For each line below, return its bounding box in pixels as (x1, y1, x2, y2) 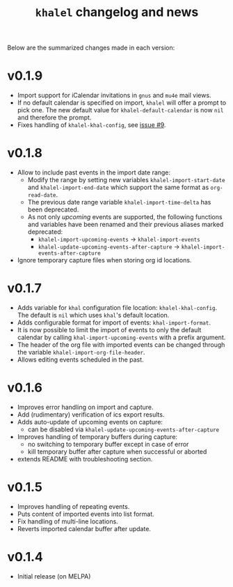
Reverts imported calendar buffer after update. (17, 524, 152, 533)
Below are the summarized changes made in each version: (7, 43, 175, 52)
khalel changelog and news (35, 4, 199, 20)
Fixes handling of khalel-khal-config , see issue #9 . (17, 121, 166, 129)
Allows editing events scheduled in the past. (17, 355, 144, 364)
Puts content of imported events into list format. (17, 510, 154, 518)
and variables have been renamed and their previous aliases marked (27, 221, 224, 229)
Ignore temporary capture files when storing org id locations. (17, 256, 192, 265)
